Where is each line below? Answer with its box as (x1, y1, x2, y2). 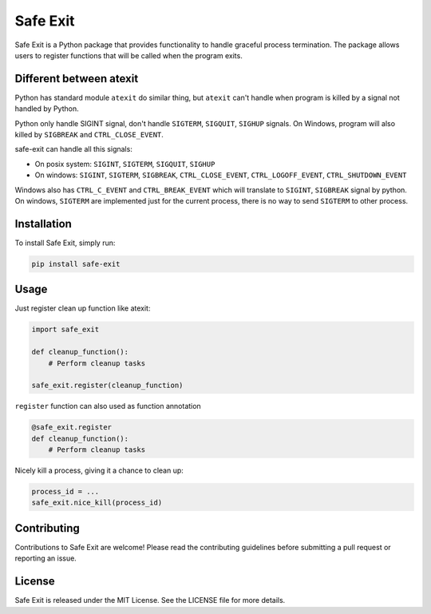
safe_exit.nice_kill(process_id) (31, 498, 163, 507)
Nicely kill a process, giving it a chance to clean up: (14, 465, 184, 475)
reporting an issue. (14, 553, 77, 563)
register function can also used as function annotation (14, 402, 201, 411)
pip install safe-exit (31, 259, 121, 268)
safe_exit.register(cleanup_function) (31, 381, 184, 390)
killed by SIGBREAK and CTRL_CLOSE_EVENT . (14, 130, 164, 140)
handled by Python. (14, 104, 79, 113)
